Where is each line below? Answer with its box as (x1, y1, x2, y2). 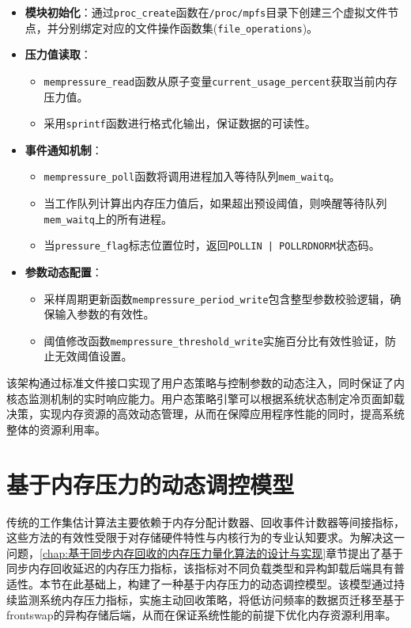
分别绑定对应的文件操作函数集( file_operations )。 (58, 19, 319, 36)
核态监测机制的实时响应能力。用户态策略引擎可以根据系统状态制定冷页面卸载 (6, 390, 405, 406)
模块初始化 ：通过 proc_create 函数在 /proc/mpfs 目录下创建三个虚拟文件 (25, 4, 388, 20)
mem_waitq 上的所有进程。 (43, 210, 173, 226)
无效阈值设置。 (55, 348, 133, 364)
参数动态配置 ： (25, 263, 103, 280)
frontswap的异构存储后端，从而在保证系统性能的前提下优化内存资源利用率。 (6, 607, 397, 623)
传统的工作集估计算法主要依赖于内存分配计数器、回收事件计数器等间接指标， (6, 513, 405, 530)
